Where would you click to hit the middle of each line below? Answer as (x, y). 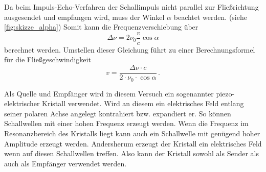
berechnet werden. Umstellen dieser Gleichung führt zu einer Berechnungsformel (130, 49)
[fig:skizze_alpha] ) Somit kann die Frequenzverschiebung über (101, 27)
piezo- (225, 93)
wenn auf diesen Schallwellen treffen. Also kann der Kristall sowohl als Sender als (131, 153)
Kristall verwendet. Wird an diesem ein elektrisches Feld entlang (143, 103)
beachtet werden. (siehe (210, 17)
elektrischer (22, 103)
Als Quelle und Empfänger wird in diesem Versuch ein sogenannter (109, 93)
